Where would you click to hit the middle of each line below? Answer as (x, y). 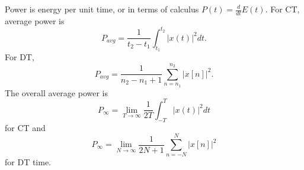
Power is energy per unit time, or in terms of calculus (102, 9)
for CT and (25, 127)
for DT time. (28, 162)
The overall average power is (56, 92)
